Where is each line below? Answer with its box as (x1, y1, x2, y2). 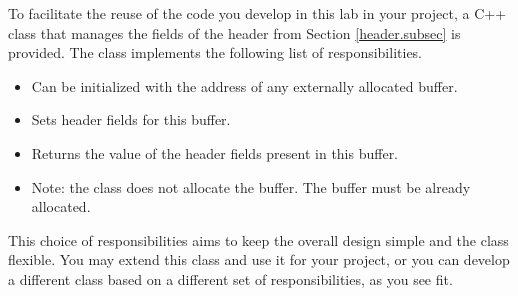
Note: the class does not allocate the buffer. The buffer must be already (31, 176, 471, 197)
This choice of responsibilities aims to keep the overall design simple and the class (8, 229, 509, 250)
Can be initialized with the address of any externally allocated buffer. (31, 75, 458, 96)
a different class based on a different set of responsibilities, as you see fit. (8, 268, 453, 289)
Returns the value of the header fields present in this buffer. (31, 142, 399, 163)
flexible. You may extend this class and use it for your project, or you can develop (8, 249, 510, 270)
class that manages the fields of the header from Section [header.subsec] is (8, 22, 461, 43)
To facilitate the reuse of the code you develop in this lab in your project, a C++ (8, 3, 507, 23)
